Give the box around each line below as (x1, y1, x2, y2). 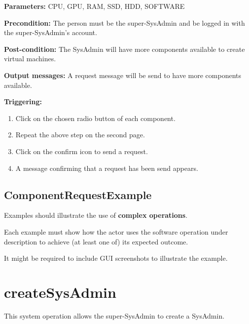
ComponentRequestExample (4, 187, 152, 202)
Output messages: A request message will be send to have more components (4, 70, 241, 80)
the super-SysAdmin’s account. (4, 27, 97, 38)
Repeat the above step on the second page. (15, 129, 145, 140)
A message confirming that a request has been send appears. (15, 162, 198, 173)
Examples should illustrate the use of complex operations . (4, 210, 188, 220)
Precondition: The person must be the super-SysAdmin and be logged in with (4, 17, 245, 28)
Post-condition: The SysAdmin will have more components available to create (4, 43, 245, 54)
